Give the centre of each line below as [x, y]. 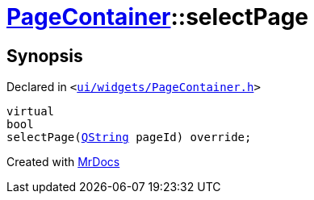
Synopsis [45, 56]
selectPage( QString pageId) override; [129, 137]
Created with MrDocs [63, 162]
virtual [31, 112]
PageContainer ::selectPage [158, 17]
